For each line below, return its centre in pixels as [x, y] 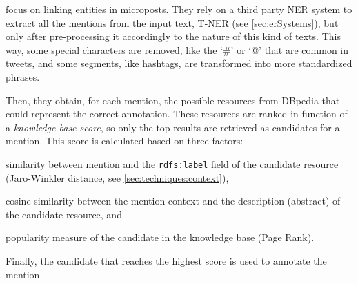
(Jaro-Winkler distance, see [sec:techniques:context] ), [117, 177]
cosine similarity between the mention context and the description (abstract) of [173, 201]
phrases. [23, 76]
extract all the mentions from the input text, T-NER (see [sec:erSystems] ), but [172, 22]
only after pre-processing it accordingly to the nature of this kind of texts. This [173, 36]
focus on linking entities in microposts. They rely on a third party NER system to [179, 9]
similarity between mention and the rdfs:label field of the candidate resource [172, 163]
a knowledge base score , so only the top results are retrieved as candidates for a [173, 127]
